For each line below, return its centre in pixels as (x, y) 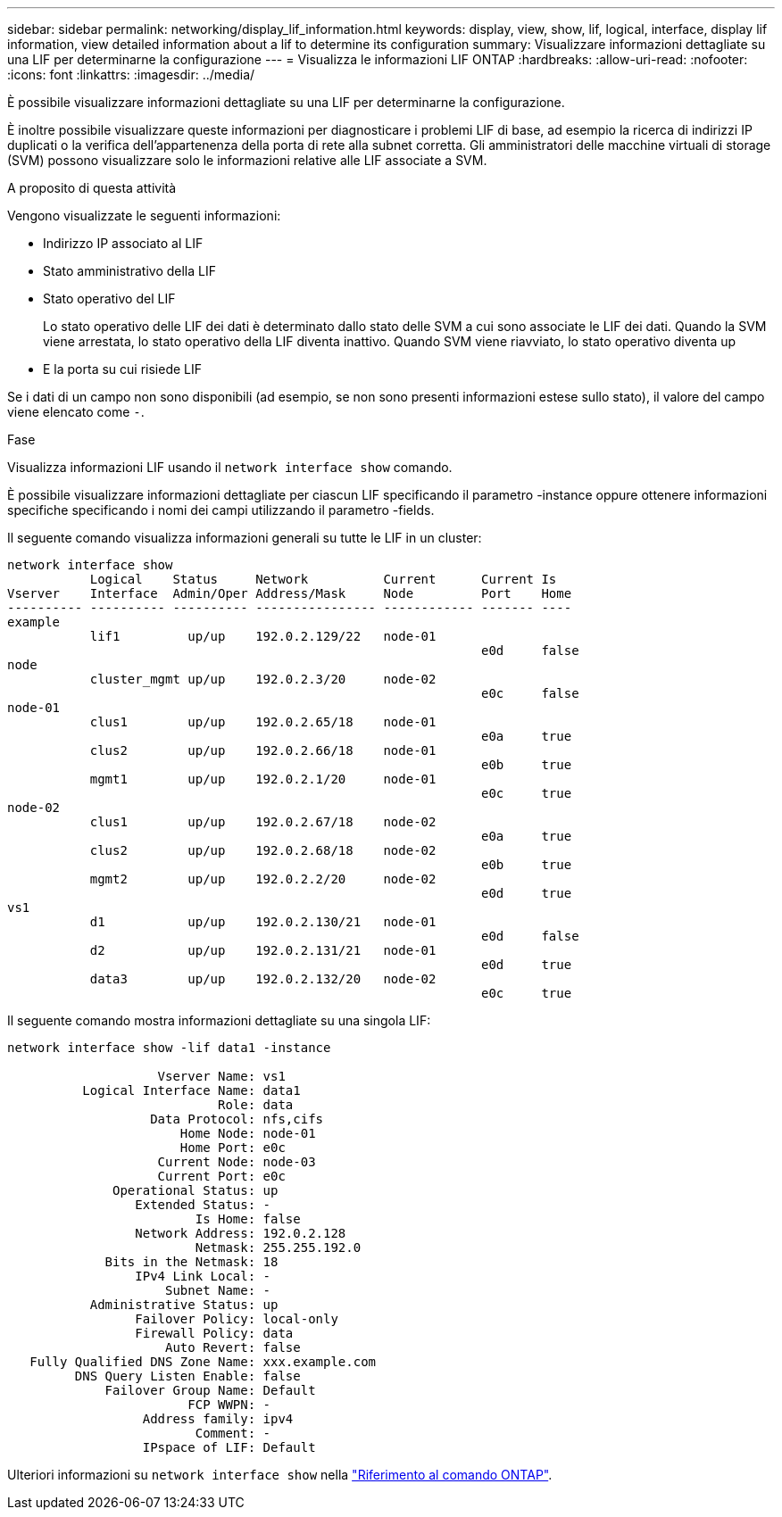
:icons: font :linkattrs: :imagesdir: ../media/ (131, 75)
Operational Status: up (195, 1190)
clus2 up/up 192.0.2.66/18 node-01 (263, 750)
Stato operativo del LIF (109, 298)
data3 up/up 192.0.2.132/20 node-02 (263, 979)
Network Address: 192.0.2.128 (241, 1233)
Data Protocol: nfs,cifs (237, 1119)
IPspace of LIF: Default (229, 1447)
